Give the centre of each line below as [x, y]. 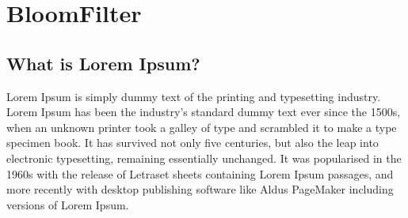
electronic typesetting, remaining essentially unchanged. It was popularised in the [204, 158]
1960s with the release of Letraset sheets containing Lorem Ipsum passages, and [200, 173]
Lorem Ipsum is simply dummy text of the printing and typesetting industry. [194, 96]
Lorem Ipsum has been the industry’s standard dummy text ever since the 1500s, [204, 112]
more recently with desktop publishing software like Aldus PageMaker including [200, 189]
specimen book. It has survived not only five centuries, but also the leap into [193, 143]
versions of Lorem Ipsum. [68, 204]
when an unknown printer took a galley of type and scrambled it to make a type [202, 127]
